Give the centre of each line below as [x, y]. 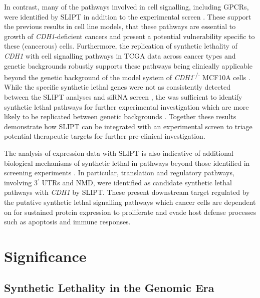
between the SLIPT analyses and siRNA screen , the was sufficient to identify [123, 97]
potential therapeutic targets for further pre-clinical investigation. [105, 136]
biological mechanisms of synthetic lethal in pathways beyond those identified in [127, 163]
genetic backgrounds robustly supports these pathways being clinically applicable [128, 65]
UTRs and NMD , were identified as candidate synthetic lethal [137, 182]
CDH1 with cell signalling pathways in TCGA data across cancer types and [120, 55]
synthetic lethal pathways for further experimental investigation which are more [126, 106]
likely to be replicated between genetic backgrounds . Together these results [120, 116]
